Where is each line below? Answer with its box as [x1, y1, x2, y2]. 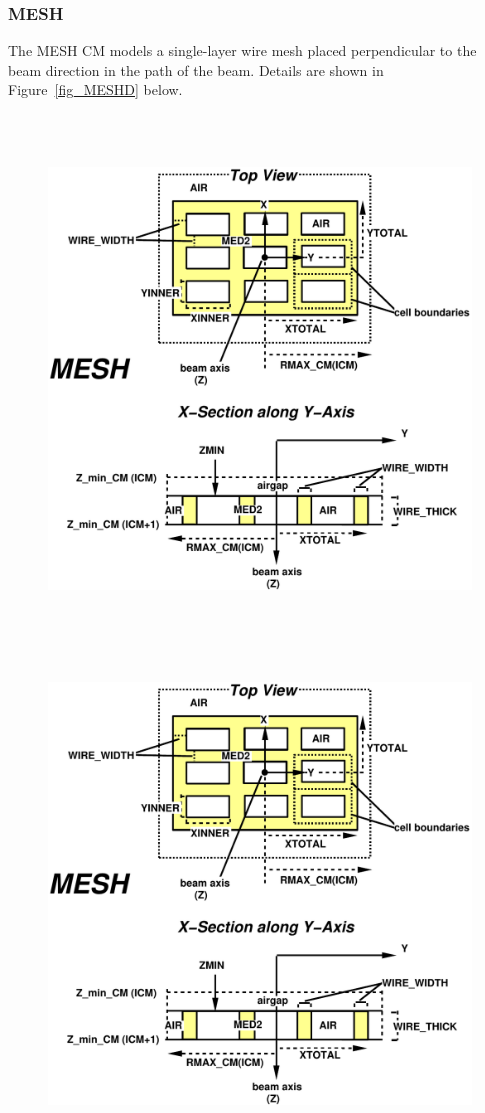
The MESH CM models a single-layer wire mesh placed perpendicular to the [8, 40, 477, 61]
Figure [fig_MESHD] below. [8, 79, 183, 100]
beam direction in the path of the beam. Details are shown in [8, 59, 384, 80]
